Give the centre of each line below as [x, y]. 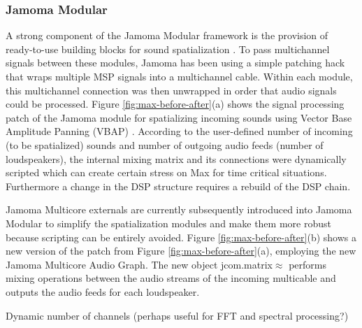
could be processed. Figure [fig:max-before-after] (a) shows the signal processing [175, 104]
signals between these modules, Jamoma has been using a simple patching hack [175, 63]
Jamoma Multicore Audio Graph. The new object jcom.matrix [139, 264]
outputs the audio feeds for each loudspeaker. [103, 291]
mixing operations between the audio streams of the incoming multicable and [171, 278]
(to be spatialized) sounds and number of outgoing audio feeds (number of [165, 144]
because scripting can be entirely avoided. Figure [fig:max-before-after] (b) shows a [181, 237]
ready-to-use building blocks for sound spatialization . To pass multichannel [168, 49]
